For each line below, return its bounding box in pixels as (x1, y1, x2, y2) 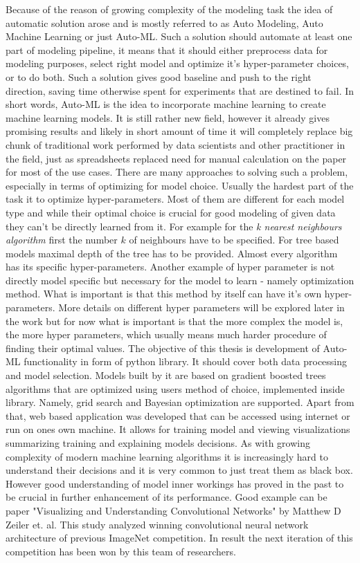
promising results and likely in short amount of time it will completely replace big (6, 124, 353, 138)
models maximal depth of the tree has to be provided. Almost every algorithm (6, 246, 338, 260)
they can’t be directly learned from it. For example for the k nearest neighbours (6, 219, 342, 233)
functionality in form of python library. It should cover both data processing (24, 354, 348, 369)
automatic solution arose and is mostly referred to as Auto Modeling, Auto (6, 15, 323, 30)
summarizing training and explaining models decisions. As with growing (6, 436, 310, 450)
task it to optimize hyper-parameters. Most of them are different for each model (6, 192, 345, 206)
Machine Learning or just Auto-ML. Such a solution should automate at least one (6, 29, 352, 44)
